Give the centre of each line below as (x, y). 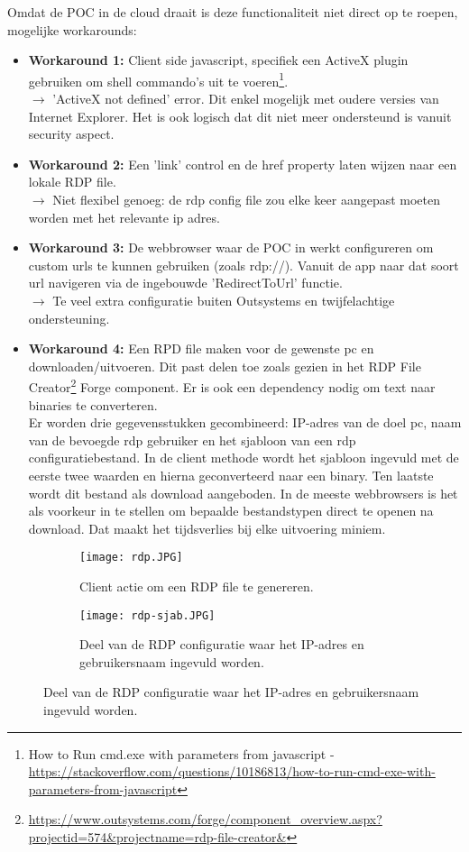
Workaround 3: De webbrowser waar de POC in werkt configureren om (231, 247)
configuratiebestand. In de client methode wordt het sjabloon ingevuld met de (244, 458)
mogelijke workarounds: (72, 29)
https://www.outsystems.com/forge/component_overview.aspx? (205, 819)
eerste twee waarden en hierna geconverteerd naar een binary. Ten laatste (231, 475)
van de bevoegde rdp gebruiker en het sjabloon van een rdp (192, 440)
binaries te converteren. (93, 404)
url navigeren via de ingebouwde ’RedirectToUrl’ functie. (185, 283)
